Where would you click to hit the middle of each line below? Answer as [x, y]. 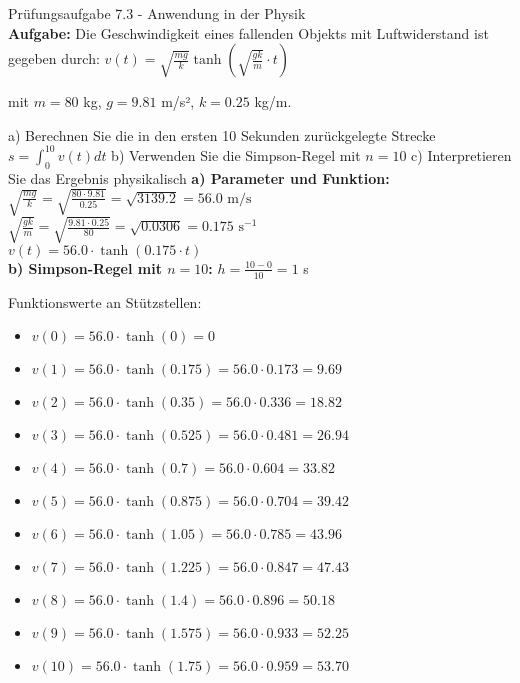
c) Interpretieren [461, 154]
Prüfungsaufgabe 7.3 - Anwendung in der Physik [157, 13]
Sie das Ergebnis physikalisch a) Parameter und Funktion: [199, 177]
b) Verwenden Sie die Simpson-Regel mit [236, 154]
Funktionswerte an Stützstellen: [105, 301]
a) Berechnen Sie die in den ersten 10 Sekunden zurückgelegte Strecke [222, 134]
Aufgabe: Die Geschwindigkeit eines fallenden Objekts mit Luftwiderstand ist [248, 32]
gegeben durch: [54, 58]
